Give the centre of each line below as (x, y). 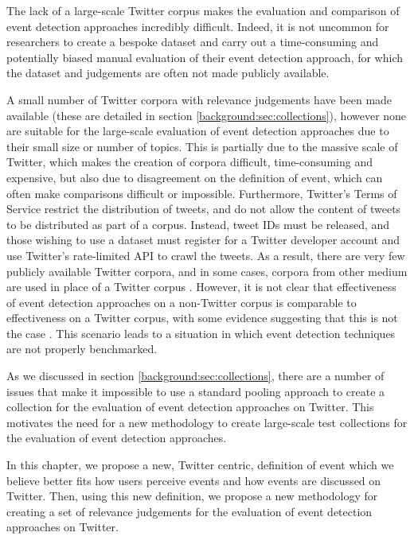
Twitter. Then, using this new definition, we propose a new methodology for (192, 496)
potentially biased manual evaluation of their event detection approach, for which (205, 57)
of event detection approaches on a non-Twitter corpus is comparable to (182, 302)
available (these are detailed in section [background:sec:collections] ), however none (207, 115)
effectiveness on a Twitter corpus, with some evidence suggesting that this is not (202, 318)
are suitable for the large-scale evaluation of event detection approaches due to (198, 131)
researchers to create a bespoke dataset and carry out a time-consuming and (193, 42)
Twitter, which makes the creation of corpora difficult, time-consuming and (189, 162)
